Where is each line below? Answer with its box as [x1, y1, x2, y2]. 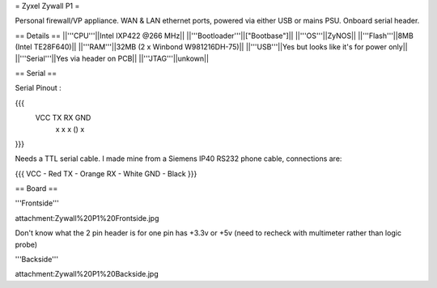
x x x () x [55, 124, 85, 133]
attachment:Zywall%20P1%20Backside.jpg [15, 269, 159, 279]
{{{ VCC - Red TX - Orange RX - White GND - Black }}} [15, 168, 197, 178]
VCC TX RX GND [35, 113, 91, 123]
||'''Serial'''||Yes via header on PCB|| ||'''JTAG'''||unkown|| [15, 53, 210, 63]
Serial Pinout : [15, 83, 62, 93]
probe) [15, 239, 38, 249]
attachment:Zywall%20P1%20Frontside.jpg [15, 213, 159, 222]
